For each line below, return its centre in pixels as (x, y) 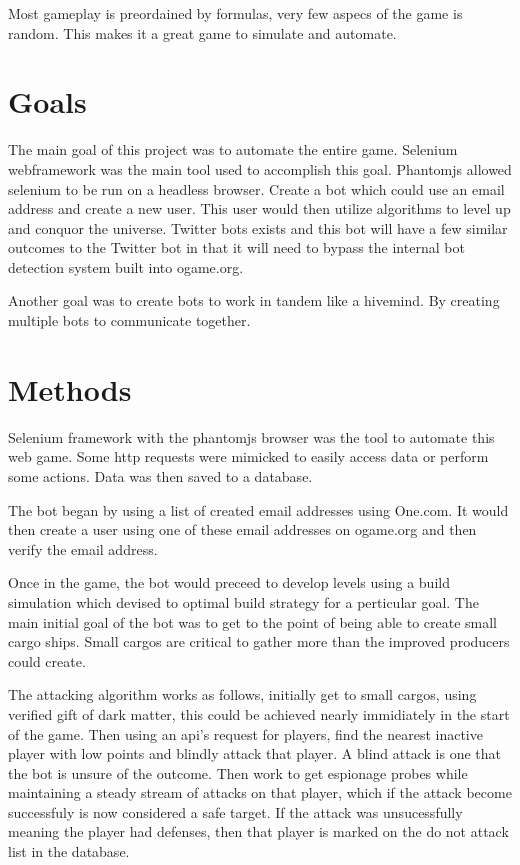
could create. (47, 660)
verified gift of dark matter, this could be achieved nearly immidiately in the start (259, 713)
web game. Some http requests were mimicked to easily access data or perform (248, 456)
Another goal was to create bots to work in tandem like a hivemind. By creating (254, 300)
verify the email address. (83, 548)
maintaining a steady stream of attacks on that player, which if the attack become (260, 792)
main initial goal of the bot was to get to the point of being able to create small (253, 621)
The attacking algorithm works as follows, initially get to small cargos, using (242, 694)
